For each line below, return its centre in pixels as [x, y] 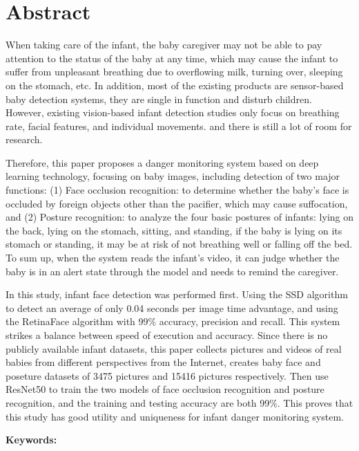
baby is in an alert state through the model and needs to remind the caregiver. [172, 271]
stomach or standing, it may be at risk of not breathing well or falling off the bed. [179, 244]
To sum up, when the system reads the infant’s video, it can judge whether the [173, 258]
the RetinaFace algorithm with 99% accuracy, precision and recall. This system [173, 321]
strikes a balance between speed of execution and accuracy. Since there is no [167, 335]
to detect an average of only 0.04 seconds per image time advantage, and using [172, 307]
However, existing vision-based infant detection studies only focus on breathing [173, 112]
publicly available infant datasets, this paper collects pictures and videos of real [174, 348]
